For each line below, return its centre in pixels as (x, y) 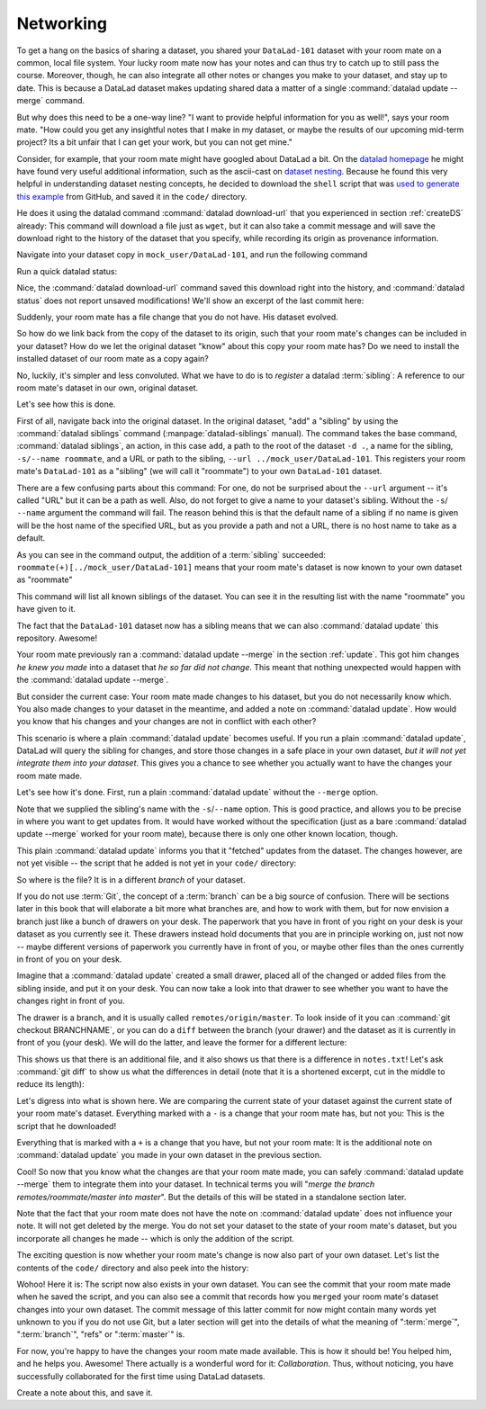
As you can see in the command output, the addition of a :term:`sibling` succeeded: (171, 554)
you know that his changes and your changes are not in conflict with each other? (166, 722)
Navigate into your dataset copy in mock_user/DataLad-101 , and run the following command (192, 255)
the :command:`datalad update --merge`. (93, 680)
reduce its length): (50, 1084)
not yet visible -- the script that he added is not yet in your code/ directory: (157, 863)
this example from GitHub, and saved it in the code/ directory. (132, 196)
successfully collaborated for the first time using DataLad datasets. (141, 1376)
